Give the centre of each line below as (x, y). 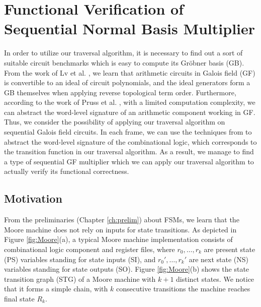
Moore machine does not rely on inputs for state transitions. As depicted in (120, 229)
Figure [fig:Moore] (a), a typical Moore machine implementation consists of (118, 239)
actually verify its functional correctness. (67, 171)
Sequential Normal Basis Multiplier (130, 28)
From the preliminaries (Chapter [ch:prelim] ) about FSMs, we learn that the (122, 220)
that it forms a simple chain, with (56, 289)
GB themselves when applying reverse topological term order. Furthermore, (120, 92)
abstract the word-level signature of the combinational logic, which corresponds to (130, 141)
